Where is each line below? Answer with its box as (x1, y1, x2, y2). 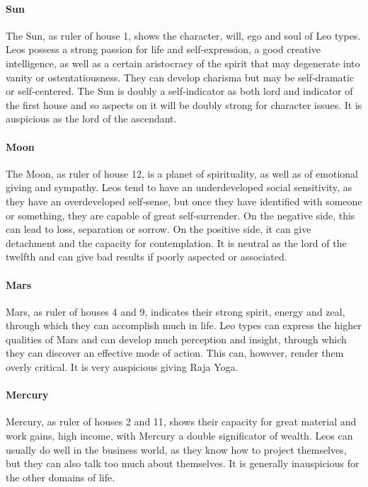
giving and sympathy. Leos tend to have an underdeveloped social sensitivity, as (6, 180, 352, 195)
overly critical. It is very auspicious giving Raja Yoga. (6, 360, 238, 374)
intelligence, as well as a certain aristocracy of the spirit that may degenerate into (6, 55, 360, 70)
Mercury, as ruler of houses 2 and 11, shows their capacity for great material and (6, 414, 357, 429)
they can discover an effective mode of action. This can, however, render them (6, 345, 344, 360)
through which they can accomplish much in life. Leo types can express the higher (6, 318, 362, 333)
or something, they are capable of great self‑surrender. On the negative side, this (6, 207, 355, 222)
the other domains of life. (6, 469, 115, 484)
